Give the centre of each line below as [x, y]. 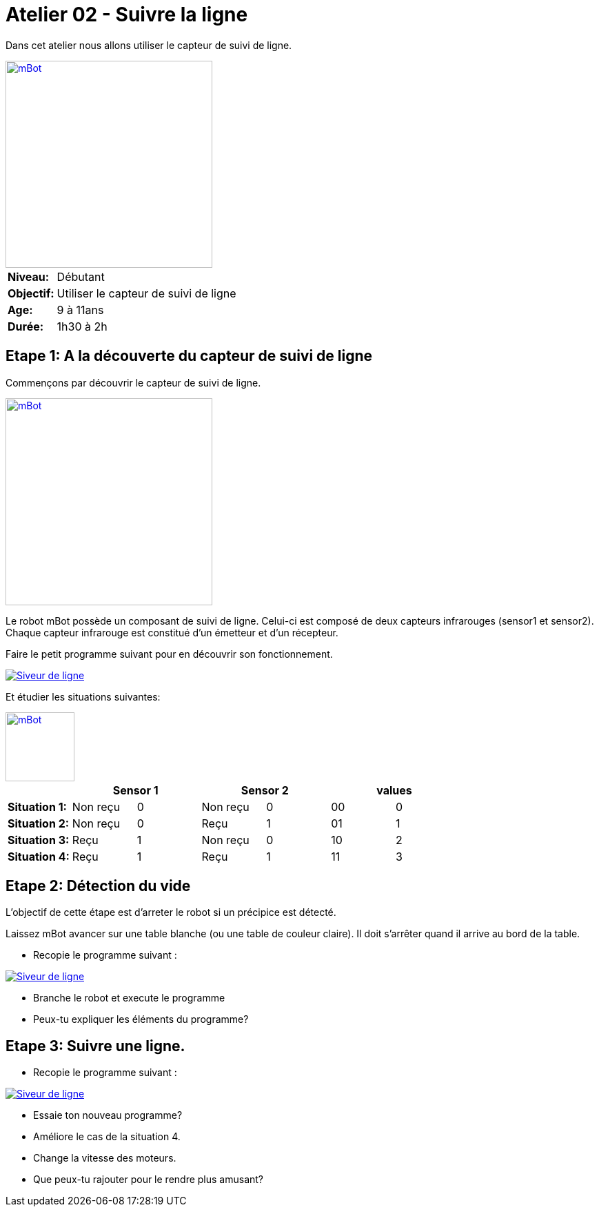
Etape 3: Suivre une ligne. [95, 1046]
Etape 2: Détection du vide [98, 886]
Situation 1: [37, 807]
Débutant [81, 276]
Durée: [26, 326]
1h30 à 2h [82, 326]
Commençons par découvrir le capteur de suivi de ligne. [133, 382]
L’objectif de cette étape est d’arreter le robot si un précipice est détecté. [171, 912]
